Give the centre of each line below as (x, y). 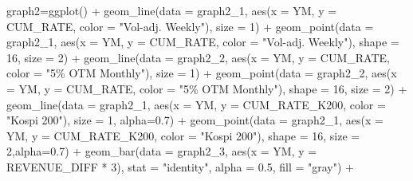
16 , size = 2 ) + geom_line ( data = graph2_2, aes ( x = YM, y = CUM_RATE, (198, 57)
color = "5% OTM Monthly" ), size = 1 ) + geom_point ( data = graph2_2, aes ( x (202, 73)
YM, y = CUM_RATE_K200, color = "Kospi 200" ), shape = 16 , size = (183, 135)
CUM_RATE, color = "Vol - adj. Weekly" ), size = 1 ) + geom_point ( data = (190, 26)
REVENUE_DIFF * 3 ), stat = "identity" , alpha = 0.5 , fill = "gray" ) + (180, 166)
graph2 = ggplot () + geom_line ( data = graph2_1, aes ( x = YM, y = (172, 10)
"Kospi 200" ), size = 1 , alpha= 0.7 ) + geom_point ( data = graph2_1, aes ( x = (195, 120)
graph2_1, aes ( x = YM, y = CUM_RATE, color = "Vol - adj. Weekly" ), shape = (203, 42)
